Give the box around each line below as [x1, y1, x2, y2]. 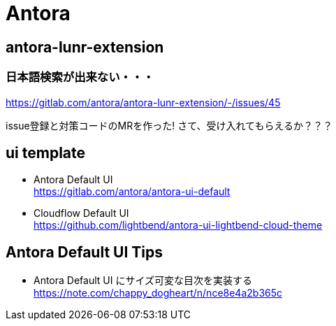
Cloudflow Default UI [34, 207, 129, 220]
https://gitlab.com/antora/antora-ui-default [34, 185, 231, 198]
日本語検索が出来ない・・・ [6, 70, 154, 85]
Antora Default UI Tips [6, 243, 163, 261]
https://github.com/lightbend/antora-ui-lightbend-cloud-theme [34, 219, 323, 232]
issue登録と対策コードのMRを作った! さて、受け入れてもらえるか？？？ [6, 119, 333, 132]
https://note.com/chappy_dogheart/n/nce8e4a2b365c [34, 287, 283, 299]
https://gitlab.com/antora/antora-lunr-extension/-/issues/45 [6, 96, 281, 108]
